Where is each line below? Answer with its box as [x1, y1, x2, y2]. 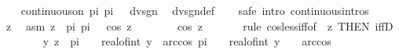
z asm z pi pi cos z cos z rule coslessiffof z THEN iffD [5, 17, 394, 34]
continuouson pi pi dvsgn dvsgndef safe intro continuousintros [20, 2, 369, 18]
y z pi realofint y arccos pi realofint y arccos [42, 33, 331, 49]
